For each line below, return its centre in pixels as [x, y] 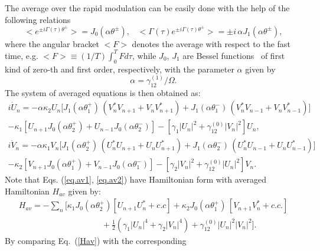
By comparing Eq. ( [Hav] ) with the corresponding [96, 240]
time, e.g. [22, 55]
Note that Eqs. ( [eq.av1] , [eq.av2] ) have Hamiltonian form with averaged [135, 179]
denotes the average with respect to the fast [211, 43]
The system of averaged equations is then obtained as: [103, 92]
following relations [38, 19]
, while [144, 55]
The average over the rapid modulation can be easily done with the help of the [147, 8]
